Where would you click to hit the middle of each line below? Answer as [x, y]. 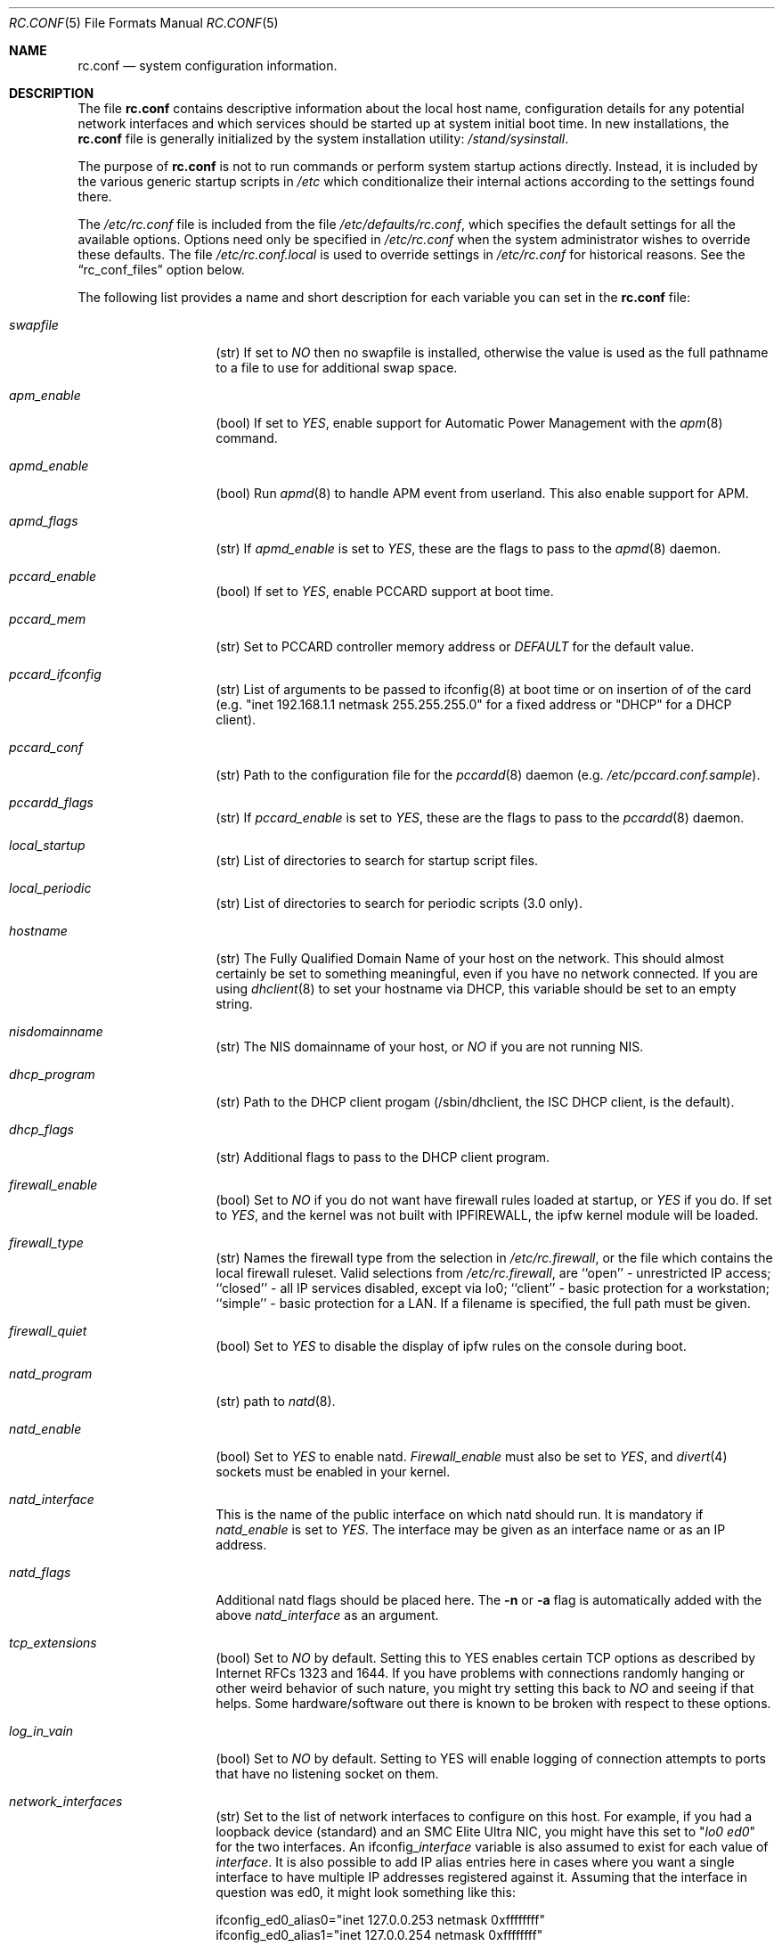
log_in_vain [41, 1731]
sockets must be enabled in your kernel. [333, 1472]
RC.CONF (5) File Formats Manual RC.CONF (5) [144, 23]
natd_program [51, 1374]
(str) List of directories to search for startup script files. [377, 860]
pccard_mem [48, 619]
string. [234, 1004]
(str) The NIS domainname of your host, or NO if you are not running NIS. [430, 1047]
